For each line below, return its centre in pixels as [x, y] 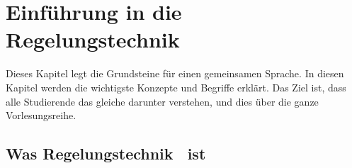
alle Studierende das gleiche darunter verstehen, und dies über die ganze [162, 101]
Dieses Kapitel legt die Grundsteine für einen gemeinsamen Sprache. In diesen [175, 73]
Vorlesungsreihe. [41, 115]
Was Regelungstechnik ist [106, 153]
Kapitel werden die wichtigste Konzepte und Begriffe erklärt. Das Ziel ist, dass [176, 87]
